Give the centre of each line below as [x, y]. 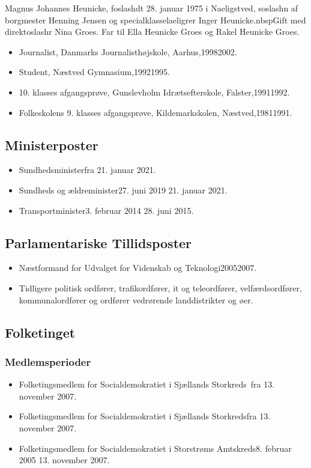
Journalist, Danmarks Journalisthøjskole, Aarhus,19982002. [128, 51]
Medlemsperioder [48, 361]
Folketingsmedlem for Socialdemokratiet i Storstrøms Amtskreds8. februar [155, 448]
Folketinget [40, 332]
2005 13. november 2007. [64, 460]
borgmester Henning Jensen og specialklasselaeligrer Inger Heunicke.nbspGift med [155, 20]
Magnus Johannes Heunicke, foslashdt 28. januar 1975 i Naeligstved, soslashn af [152, 8]
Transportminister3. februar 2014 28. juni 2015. [106, 210]
